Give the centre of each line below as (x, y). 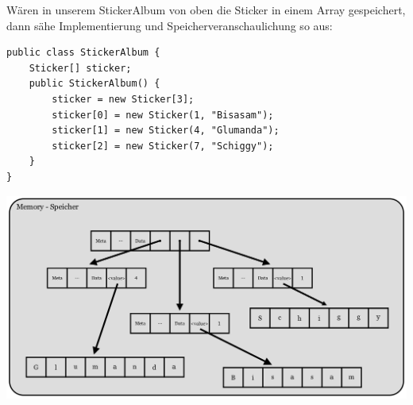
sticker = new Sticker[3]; (123, 99)
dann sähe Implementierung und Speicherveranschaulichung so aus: (170, 25)
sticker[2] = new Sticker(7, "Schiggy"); (163, 146)
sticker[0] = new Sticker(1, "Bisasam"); (163, 115)
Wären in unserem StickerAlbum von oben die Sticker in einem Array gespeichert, (206, 10)
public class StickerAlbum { (83, 53)
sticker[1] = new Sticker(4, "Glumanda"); (166, 131)
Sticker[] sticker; (80, 68)
